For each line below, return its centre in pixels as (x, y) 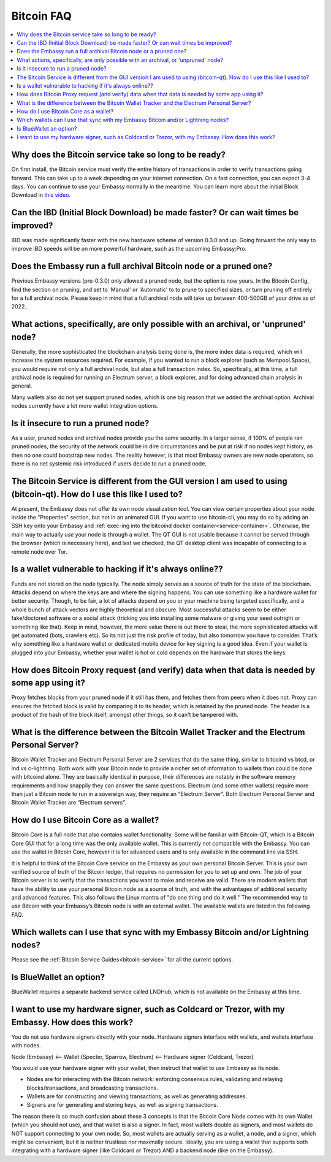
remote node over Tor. (39, 551)
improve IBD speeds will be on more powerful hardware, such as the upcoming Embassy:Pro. (129, 249)
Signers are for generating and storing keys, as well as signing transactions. (122, 1105)
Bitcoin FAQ (41, 16)
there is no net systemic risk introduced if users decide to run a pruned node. (109, 464)
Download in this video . (41, 195)
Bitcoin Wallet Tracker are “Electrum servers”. (69, 803)
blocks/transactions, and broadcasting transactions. (93, 1088)
